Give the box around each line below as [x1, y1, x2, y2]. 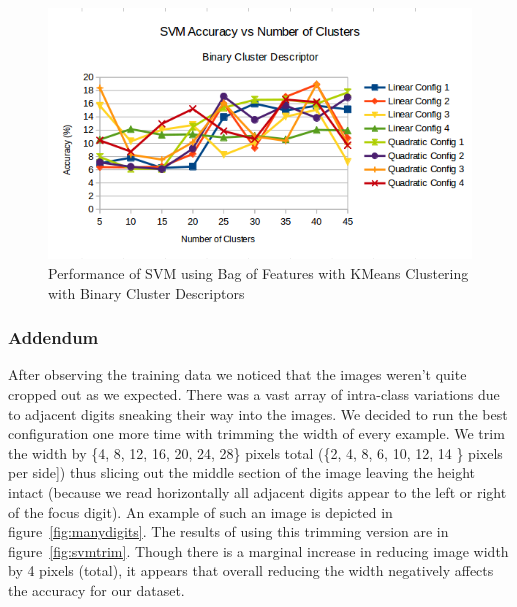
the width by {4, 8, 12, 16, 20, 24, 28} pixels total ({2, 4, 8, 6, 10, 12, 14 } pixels [8, 442, 503, 463]
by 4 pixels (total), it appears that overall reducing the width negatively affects [8, 560, 494, 581]
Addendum [8, 325, 99, 350]
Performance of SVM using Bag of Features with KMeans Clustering [48, 263, 469, 284]
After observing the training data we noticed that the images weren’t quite [8, 364, 467, 385]
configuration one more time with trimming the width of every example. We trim [8, 423, 505, 444]
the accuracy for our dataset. [8, 580, 185, 600]
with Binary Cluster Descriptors [48, 282, 245, 303]
